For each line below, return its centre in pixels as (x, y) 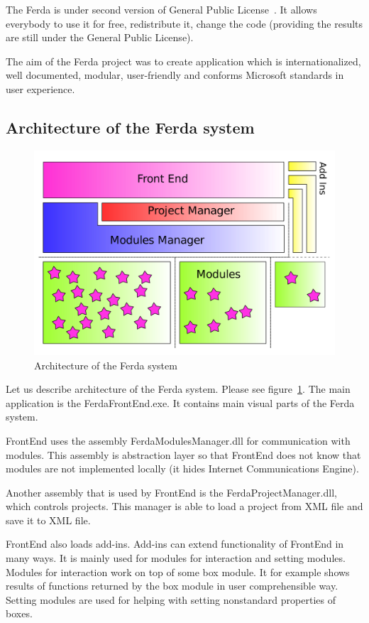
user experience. (40, 88)
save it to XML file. (48, 520)
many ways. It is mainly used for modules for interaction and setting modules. (176, 558)
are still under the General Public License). (100, 37)
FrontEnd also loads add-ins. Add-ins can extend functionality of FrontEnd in (175, 544)
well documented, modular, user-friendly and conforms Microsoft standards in (175, 75)
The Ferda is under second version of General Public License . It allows (161, 9)
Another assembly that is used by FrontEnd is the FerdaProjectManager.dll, (171, 492)
